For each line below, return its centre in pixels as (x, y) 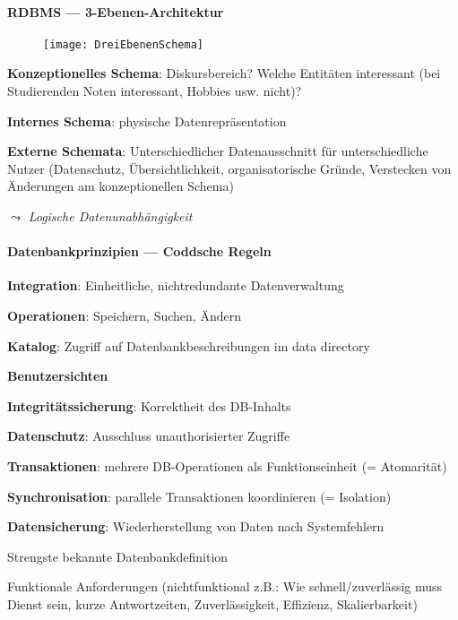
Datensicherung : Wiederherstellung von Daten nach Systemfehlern (196, 526)
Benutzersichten (58, 376)
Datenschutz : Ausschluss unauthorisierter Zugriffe (149, 436)
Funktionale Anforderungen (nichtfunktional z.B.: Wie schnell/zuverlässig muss (225, 586)
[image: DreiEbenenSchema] (123, 44)
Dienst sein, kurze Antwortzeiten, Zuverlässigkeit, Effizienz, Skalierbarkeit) (212, 603)
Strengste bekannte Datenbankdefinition (118, 556)
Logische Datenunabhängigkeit (110, 216)
